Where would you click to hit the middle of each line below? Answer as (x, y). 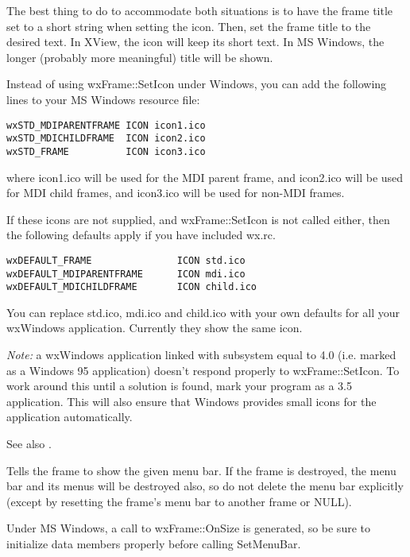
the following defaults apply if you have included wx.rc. (141, 235)
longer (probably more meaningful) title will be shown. (140, 57)
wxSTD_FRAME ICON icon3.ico (106, 151)
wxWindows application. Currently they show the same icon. (155, 328)
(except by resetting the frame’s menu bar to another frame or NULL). (179, 501)
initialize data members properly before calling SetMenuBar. (154, 543)
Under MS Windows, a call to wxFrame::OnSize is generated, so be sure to (188, 528)
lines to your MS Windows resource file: (103, 99)
